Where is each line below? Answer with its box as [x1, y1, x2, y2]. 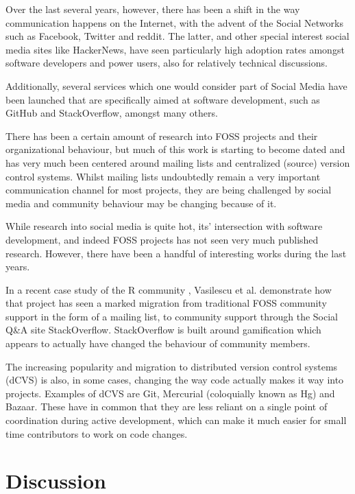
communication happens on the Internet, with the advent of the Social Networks [5, 15, 343, 30]
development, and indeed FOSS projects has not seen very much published [5, 232, 319, 246]
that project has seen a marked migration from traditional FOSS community [5, 296, 327, 310]
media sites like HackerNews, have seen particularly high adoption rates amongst [5, 42, 345, 56]
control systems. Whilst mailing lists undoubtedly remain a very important [5, 169, 321, 183]
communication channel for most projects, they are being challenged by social [5, 183, 332, 197]
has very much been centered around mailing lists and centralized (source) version [5, 155, 350, 169]
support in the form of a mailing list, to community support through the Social [5, 309, 339, 323]
